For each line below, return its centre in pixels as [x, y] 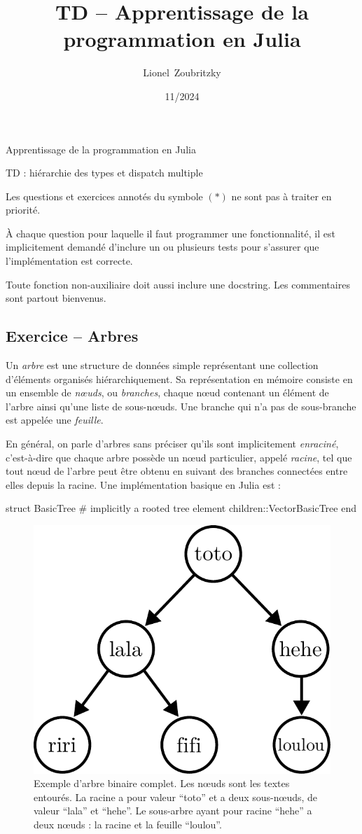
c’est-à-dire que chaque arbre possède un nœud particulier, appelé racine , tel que [179, 457]
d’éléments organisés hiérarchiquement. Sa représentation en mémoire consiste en [179, 378]
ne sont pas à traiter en [281, 196]
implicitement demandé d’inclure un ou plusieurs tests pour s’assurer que [162, 247]
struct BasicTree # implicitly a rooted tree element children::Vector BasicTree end [181, 508]
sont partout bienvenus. [56, 298]
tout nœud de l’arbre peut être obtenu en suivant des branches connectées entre [177, 471]
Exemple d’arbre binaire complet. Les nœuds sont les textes [162, 783]
